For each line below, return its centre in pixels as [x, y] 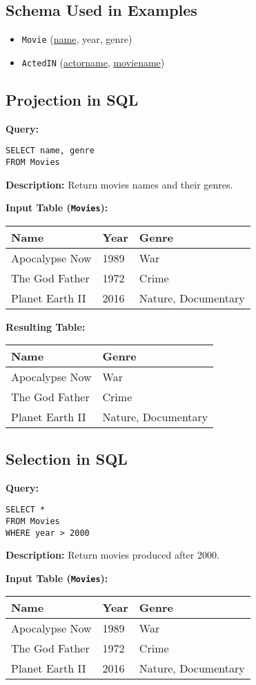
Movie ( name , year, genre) [77, 39]
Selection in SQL [67, 458]
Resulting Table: [46, 326]
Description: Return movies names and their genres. [119, 184]
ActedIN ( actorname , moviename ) [93, 62]
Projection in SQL [72, 99]
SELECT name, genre [50, 151]
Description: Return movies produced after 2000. [112, 555]
